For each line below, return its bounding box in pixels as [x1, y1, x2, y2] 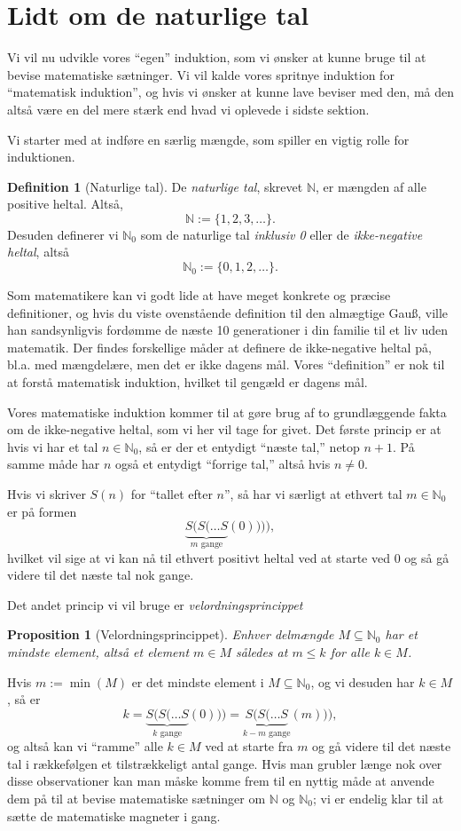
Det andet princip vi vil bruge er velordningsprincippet [7, 595, 303, 613]
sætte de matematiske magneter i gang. [7, 806, 221, 825]
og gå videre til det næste [312, 737, 451, 756]
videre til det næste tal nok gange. [7, 566, 194, 584]
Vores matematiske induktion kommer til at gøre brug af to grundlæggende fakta [7, 402, 447, 421]
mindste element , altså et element [7, 643, 190, 661]
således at [236, 643, 288, 661]
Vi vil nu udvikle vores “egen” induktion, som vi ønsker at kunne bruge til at [7, 48, 426, 67]
